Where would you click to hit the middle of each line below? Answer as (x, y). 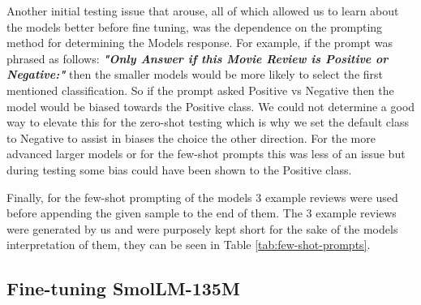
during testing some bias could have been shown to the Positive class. (179, 169)
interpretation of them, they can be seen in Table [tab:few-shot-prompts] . (189, 245)
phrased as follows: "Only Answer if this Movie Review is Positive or (198, 58)
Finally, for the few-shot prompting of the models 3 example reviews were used (202, 197)
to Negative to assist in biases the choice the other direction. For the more (191, 137)
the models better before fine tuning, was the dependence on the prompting (195, 26)
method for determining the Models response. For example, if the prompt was (200, 43)
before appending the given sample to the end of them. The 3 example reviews (202, 213)
